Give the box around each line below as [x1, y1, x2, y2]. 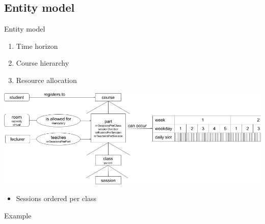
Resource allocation [16, 74, 77, 85]
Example [4, 210, 32, 220]
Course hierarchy [16, 58, 69, 68]
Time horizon [16, 40, 58, 51]
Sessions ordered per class [16, 193, 97, 204]
